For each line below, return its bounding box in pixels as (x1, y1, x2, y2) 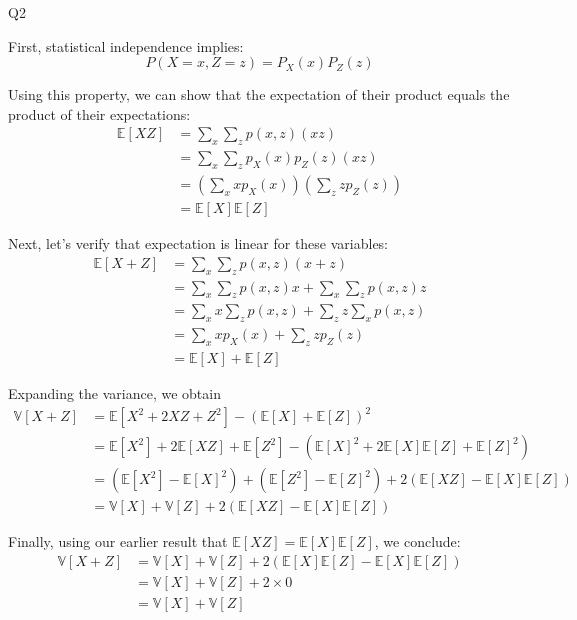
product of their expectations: (8, 103, 191, 124)
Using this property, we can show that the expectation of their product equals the (8, 84, 510, 105)
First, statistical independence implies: (8, 35, 244, 56)
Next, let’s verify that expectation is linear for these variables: (8, 233, 389, 254)
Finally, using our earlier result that (8, 531, 228, 552)
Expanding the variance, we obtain (8, 383, 221, 404)
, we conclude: (374, 531, 461, 552)
